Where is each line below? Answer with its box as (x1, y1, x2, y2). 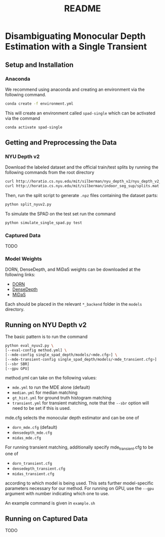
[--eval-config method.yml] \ (5, 348, 67, 353)
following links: (5, 272, 35, 278)
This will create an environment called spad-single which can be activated (5, 110, 156, 116)
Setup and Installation (5, 60, 74, 69)
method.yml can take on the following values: (5, 375, 97, 381)
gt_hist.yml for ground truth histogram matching (12, 395, 111, 401)
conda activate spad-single (5, 125, 63, 130)
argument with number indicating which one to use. (5, 491, 110, 497)
